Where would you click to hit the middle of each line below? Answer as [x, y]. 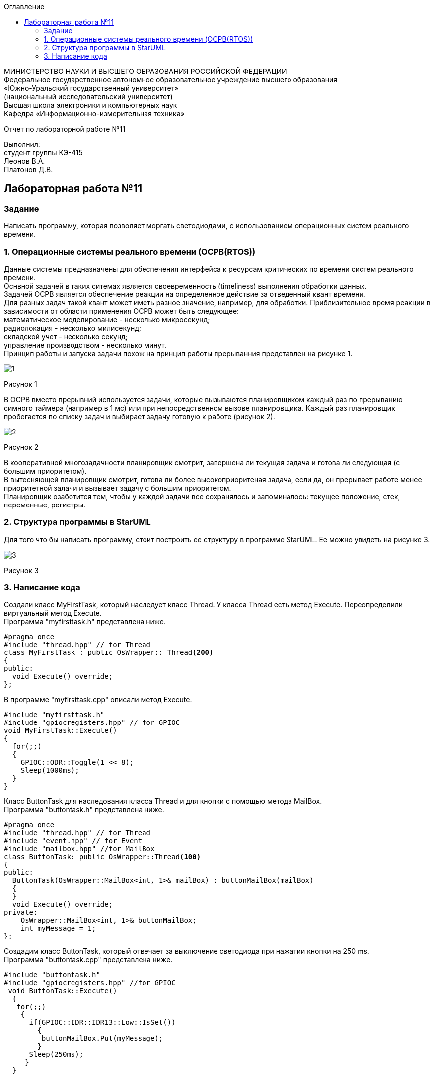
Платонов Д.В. [29, 170]
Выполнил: [22, 144]
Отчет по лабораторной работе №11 [65, 129]
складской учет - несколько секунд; [66, 336]
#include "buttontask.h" [52, 975]
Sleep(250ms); [56, 1054]
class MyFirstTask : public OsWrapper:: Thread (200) [109, 653]
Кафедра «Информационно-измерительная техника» [94, 113]
